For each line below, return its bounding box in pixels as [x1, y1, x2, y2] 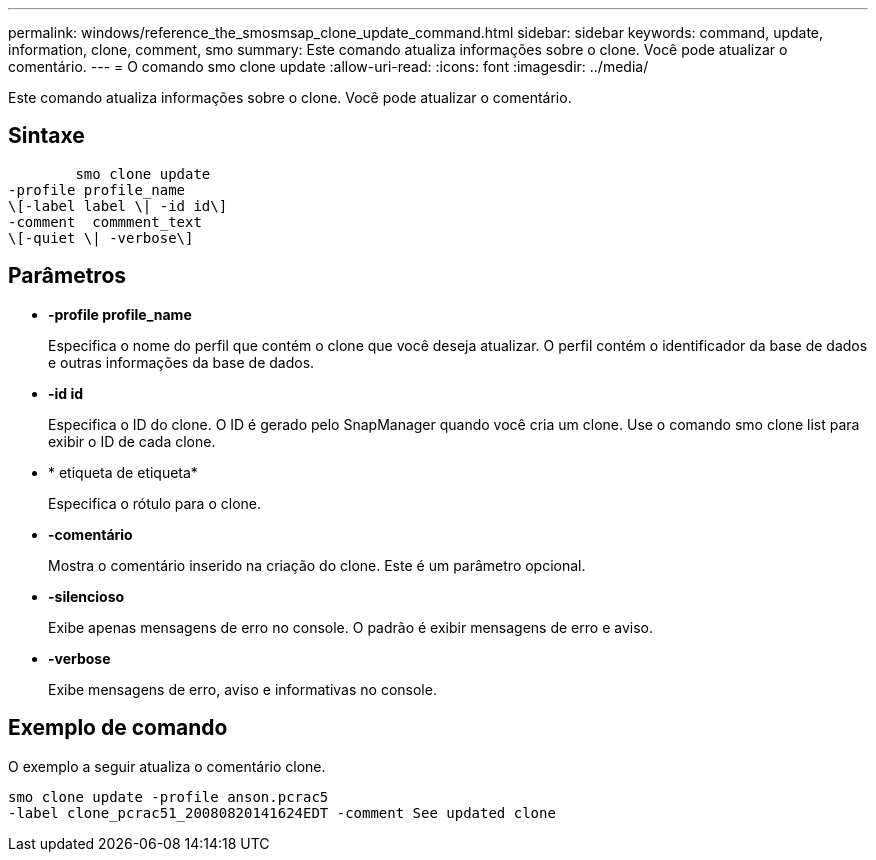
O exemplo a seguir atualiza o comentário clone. [8, 757, 326, 775]
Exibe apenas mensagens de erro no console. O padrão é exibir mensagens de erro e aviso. [48, 618, 653, 636]
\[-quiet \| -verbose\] [8, 229, 194, 246]
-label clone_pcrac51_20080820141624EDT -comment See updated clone [8, 804, 556, 821]
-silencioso [48, 587, 125, 605]
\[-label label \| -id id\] [8, 197, 228, 214]
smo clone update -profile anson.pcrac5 [8, 788, 329, 805]
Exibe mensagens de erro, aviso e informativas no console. [48, 680, 437, 698]
